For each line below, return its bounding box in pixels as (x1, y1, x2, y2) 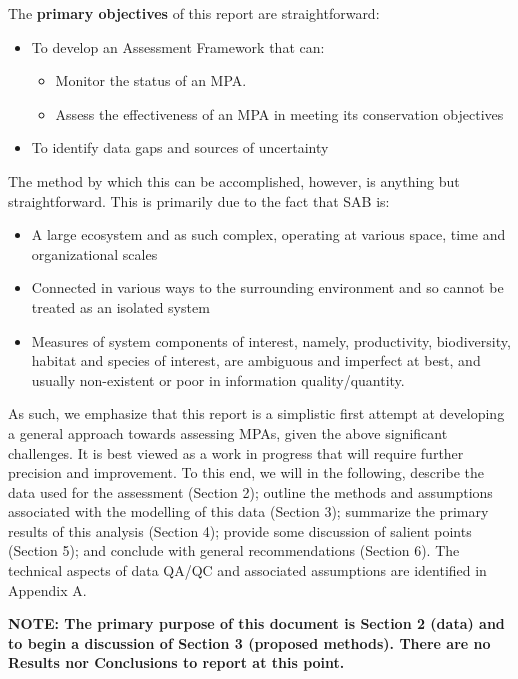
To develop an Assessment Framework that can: (31, 36, 325, 57)
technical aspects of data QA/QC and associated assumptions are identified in (8, 560, 487, 581)
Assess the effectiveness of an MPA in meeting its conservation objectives (55, 103, 504, 124)
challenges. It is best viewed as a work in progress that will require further (8, 442, 464, 463)
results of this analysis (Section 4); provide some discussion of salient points (8, 520, 472, 541)
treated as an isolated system (31, 296, 210, 317)
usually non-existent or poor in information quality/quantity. (31, 369, 405, 390)
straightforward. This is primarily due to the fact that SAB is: (8, 190, 390, 211)
